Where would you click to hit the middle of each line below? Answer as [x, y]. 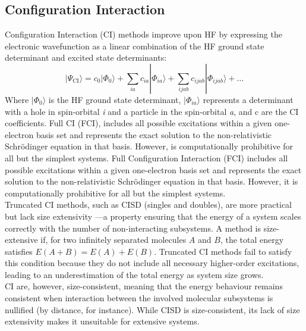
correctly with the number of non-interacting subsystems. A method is [133, 228]
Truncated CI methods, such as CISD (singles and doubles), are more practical [149, 204]
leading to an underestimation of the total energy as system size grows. [134, 274]
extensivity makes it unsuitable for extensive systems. [102, 321]
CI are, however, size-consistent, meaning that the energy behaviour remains [144, 286]
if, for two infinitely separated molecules [113, 240]
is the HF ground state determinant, [115, 99]
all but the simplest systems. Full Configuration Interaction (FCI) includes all [146, 157]
